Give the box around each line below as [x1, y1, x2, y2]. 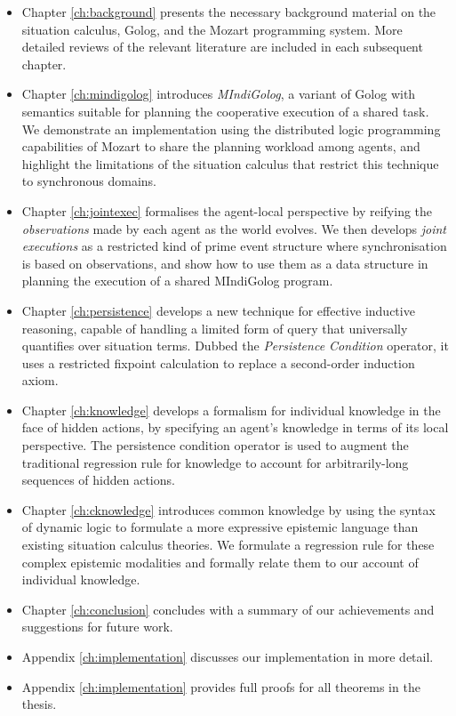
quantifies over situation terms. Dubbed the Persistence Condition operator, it [21, 336, 449, 355]
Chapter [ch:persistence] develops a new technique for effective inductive [21, 301, 415, 319]
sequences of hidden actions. [21, 471, 175, 489]
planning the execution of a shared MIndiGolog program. [21, 271, 333, 290]
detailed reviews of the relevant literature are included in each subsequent [21, 37, 423, 56]
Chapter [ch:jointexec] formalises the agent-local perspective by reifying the [21, 201, 433, 220]
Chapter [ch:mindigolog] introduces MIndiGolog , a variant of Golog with [21, 84, 416, 103]
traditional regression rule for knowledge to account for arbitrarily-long [21, 453, 409, 471]
